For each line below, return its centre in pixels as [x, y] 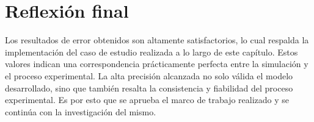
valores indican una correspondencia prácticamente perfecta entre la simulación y [157, 64]
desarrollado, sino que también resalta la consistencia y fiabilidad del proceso [149, 88]
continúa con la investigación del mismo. [81, 111]
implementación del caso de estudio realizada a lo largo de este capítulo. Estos [152, 52]
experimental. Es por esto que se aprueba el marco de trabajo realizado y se [147, 100]
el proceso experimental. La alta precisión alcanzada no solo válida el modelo [149, 75]
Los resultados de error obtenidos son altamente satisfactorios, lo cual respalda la [157, 40]
